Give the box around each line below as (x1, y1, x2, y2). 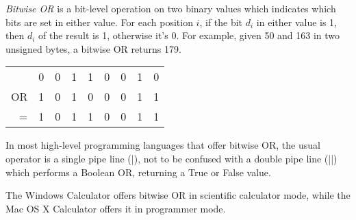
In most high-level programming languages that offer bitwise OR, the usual (5, 138, 320, 152)
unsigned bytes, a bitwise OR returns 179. (5, 41, 181, 56)
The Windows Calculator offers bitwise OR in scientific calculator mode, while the (5, 188, 351, 202)
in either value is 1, (256, 14, 338, 29)
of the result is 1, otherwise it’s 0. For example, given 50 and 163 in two (38, 28, 340, 42)
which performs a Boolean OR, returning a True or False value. (5, 164, 271, 179)
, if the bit (199, 14, 243, 29)
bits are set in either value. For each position (5, 14, 193, 29)
